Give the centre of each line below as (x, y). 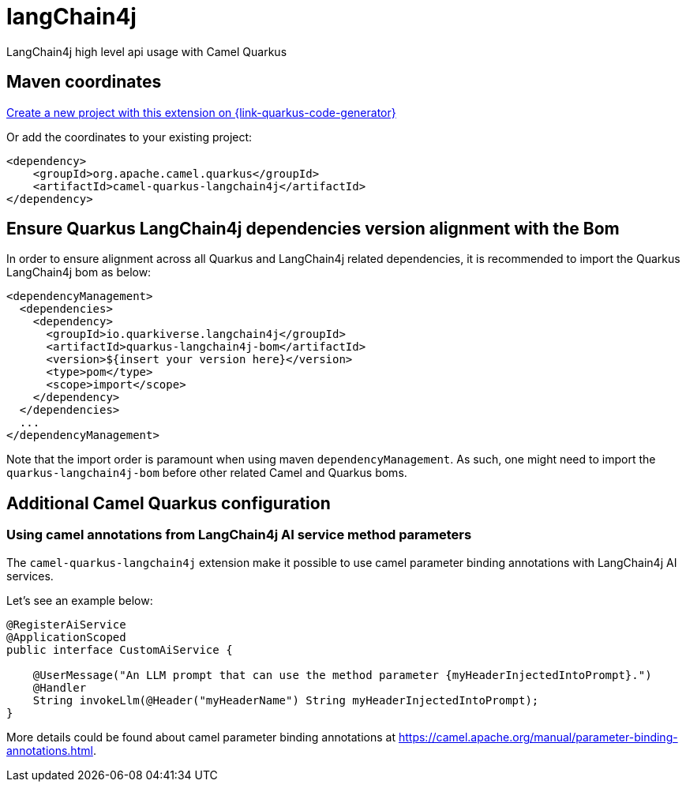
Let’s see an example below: (80, 600)
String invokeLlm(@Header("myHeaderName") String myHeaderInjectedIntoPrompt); (286, 700)
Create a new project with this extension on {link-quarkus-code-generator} (201, 112)
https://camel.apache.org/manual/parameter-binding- (538, 737)
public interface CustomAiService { (120, 649)
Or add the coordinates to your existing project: (129, 137)
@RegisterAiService (66, 624)
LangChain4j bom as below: (79, 272)
